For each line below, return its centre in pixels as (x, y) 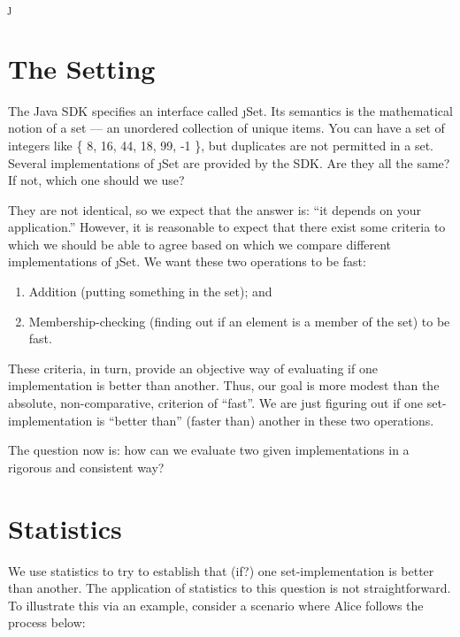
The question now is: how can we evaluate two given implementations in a (209, 450)
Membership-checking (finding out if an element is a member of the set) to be (239, 321)
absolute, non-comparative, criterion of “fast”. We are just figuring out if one (216, 403)
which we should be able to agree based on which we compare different (200, 244)
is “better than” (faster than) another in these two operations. (265, 420)
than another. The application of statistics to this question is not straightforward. (230, 588)
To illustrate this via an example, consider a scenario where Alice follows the (216, 605)
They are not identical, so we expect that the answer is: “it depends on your (215, 209)
